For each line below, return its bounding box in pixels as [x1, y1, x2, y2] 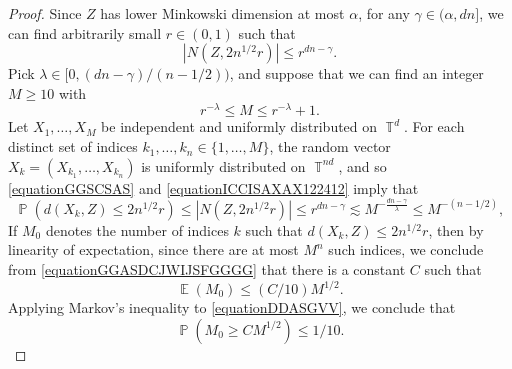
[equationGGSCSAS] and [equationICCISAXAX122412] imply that [8, 177, 419, 198]
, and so [338, 155, 387, 176]
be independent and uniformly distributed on [101, 116, 378, 137]
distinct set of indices [8, 136, 138, 157]
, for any [358, 3, 410, 23]
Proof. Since [8, 3, 82, 23]
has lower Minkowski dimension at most [100, 3, 345, 23]
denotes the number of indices [45, 219, 229, 240]
